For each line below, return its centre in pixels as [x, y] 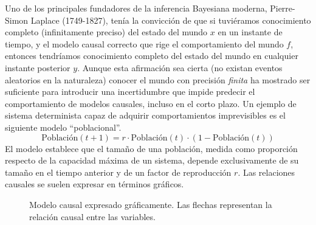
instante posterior [38, 67]
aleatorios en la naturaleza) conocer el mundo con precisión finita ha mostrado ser [158, 79]
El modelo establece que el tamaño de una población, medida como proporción [151, 148]
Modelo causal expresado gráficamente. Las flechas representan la [151, 204]
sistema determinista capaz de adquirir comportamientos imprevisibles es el [145, 115]
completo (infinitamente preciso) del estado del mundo [106, 32]
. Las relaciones [266, 172]
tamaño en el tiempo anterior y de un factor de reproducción [118, 172]
